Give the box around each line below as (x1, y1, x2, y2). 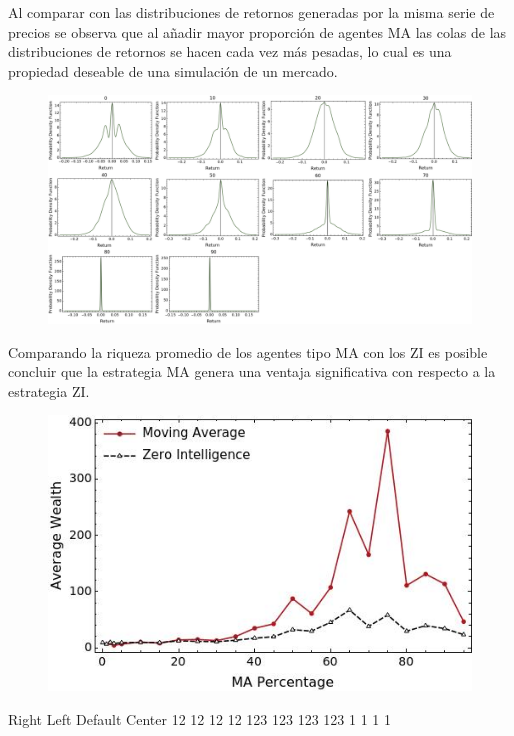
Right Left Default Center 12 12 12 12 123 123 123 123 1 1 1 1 (8, 708, 392, 729)
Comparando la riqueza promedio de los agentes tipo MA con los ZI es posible (8, 341, 488, 362)
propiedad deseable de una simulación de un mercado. (8, 60, 338, 81)
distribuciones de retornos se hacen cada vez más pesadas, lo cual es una (8, 41, 452, 62)
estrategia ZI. (8, 380, 90, 401)
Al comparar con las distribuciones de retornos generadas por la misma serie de (8, 2, 495, 22)
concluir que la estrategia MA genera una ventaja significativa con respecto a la (8, 361, 496, 382)
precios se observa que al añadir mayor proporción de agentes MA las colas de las (8, 21, 507, 42)
